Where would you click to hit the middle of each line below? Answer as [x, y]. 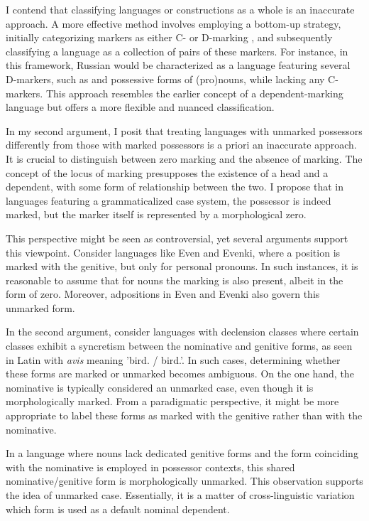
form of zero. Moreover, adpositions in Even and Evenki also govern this [163, 294]
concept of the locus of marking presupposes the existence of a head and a [167, 172]
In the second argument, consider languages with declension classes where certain [182, 332]
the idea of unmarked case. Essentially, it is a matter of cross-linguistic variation [180, 495]
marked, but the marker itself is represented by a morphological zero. [156, 214]
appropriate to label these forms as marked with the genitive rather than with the [184, 415]
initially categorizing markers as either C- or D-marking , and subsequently [169, 37]
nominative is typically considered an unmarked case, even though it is [160, 387]
